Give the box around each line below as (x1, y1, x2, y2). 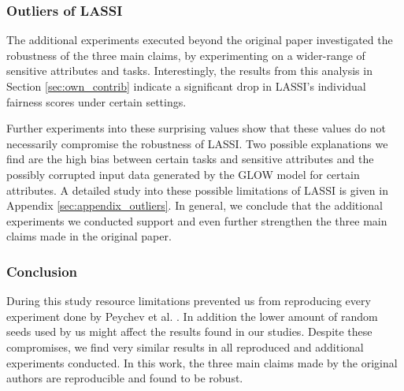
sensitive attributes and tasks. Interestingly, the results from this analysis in (6, 62, 372, 79)
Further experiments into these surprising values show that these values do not (6, 120, 387, 136)
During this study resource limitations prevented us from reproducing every (6, 292, 371, 309)
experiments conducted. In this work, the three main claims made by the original (6, 354, 398, 371)
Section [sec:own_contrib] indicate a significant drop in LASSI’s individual (6, 78, 366, 94)
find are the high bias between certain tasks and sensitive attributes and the (6, 151, 374, 167)
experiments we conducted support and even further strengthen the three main (6, 212, 387, 229)
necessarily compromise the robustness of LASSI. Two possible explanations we (6, 135, 388, 151)
